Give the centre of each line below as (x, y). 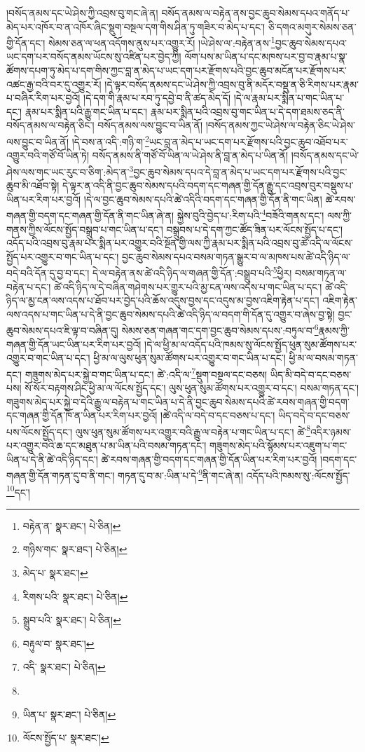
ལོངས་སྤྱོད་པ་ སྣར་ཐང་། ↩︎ (66, 738)
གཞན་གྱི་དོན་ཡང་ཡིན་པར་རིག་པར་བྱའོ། (74, 344)
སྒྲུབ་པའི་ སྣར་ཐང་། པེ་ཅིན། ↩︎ (72, 620)
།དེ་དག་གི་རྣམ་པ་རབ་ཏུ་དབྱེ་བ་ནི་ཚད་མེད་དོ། (157, 98)
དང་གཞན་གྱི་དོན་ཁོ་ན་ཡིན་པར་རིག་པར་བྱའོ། (82, 415)
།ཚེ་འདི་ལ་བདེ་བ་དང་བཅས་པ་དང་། (218, 415)
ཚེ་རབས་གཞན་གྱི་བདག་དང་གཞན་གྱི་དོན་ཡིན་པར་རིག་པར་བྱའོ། (209, 459)
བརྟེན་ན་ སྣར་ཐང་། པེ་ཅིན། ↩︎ (72, 525)
